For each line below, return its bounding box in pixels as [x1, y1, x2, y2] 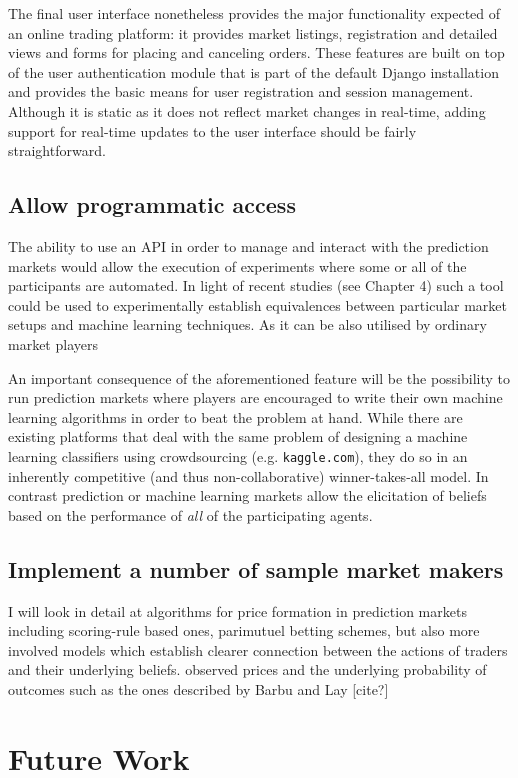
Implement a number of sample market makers [8, 553, 504, 584]
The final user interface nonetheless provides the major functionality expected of [8, 3, 501, 23]
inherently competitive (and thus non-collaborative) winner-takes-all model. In [8, 465, 489, 486]
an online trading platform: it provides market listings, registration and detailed [8, 22, 498, 43]
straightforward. [8, 140, 106, 161]
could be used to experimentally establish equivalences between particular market [8, 294, 507, 315]
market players [8, 333, 98, 354]
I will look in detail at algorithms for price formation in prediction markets [8, 600, 467, 621]
